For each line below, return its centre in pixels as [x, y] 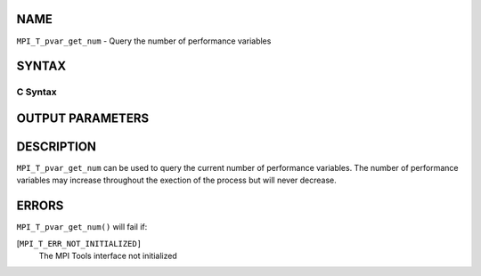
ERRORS [40, 206]
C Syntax [37, 92]
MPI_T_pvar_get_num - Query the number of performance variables [144, 41]
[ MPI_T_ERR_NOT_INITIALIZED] [79, 243]
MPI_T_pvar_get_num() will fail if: [82, 227]
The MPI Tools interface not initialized [108, 256]
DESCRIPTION [57, 146]
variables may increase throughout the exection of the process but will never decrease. [177, 180]
